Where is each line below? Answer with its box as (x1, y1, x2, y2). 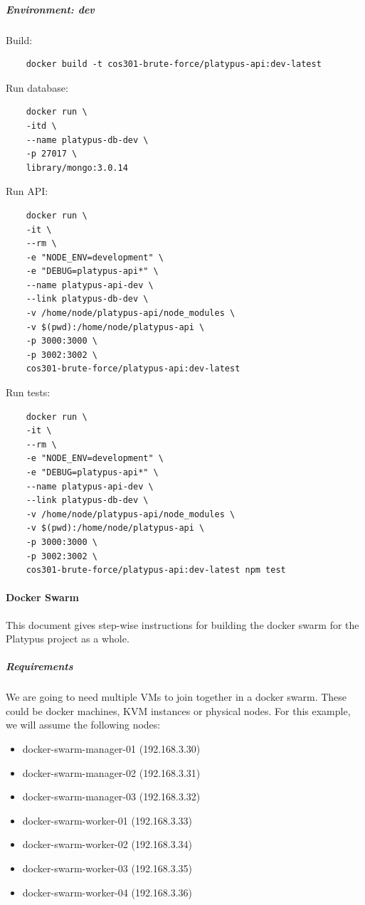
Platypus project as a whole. (6, 631, 129, 646)
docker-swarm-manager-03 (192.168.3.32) (22, 789, 201, 804)
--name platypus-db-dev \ (26, 134, 149, 145)
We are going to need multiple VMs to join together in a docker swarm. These (6, 689, 347, 704)
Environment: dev (6, 1, 95, 16)
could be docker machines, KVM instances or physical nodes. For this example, (6, 703, 351, 718)
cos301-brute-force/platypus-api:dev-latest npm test (26, 565, 286, 576)
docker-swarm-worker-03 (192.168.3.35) (22, 861, 193, 876)
